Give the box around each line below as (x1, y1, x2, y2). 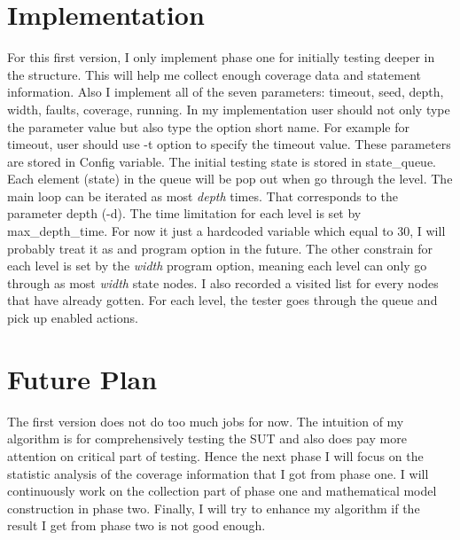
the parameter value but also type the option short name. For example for (7, 117, 409, 136)
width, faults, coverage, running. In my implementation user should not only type (7, 99, 450, 118)
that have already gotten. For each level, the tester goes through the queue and (7, 291, 438, 309)
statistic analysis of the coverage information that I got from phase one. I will (7, 464, 429, 482)
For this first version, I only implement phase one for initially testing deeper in (7, 48, 435, 67)
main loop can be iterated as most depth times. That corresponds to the (7, 186, 398, 205)
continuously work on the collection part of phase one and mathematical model (7, 481, 437, 500)
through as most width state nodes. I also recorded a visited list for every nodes (7, 273, 439, 292)
